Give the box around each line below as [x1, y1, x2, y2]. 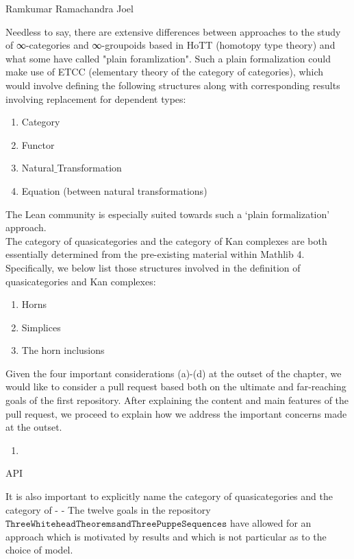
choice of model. [5, 543, 73, 557]
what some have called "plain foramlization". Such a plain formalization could [5, 51, 331, 65]
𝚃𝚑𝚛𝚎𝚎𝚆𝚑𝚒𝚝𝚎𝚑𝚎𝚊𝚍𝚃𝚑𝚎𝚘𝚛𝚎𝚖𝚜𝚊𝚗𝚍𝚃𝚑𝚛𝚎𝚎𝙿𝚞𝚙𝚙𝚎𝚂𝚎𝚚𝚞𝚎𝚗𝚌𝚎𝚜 [5, 519, 227, 530]
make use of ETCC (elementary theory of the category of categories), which [5, 64, 324, 79]
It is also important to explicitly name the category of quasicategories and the [5, 489, 333, 503]
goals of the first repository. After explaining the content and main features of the [5, 393, 349, 407]
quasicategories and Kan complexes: [5, 274, 156, 288]
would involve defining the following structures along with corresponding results [5, 78, 340, 92]
